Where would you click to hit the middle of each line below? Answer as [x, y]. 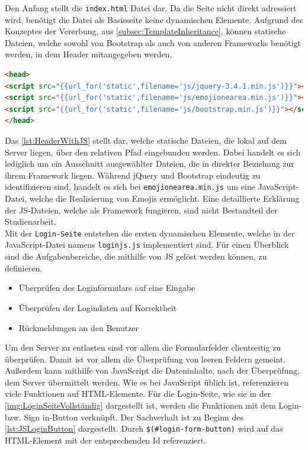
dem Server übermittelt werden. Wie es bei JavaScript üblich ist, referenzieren [147, 382]
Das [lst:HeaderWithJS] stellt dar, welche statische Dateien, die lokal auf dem [146, 140]
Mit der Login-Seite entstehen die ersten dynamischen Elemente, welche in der [150, 233]
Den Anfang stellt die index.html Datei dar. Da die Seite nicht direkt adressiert [151, 8]
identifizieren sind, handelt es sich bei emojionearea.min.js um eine [130, 187]
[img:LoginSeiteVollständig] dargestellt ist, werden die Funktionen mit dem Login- [153, 405]
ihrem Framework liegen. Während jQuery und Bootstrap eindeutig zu [133, 175]
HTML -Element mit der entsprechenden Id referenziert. [106, 440]
